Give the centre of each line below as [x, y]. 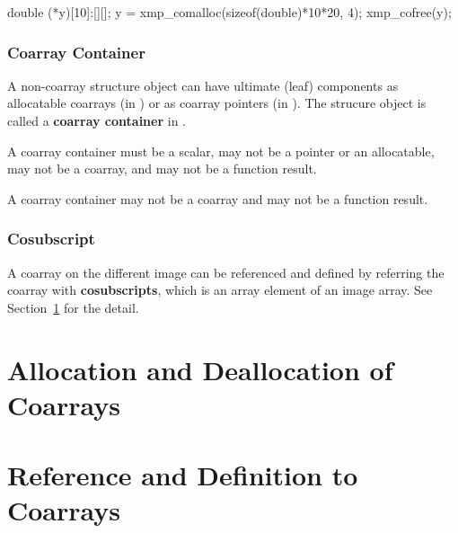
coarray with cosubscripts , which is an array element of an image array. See [220, 290]
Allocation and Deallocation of [200, 369]
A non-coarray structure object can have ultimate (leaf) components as [203, 85]
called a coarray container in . [97, 120]
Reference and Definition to [183, 475]
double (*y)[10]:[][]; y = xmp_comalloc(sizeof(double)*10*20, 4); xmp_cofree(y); [229, 12]
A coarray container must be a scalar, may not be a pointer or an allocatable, [221, 151]
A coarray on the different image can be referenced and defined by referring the [226, 272]
